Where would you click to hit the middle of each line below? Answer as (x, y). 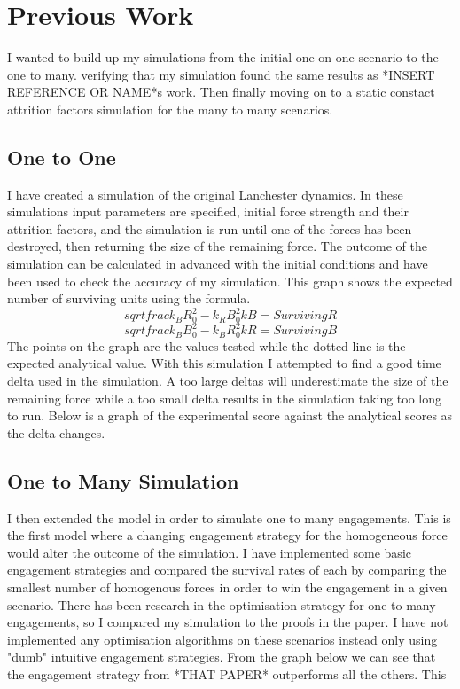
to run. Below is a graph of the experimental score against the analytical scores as (230, 415)
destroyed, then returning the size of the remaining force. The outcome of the (217, 246)
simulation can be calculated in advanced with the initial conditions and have (218, 264)
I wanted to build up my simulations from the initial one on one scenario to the (223, 57)
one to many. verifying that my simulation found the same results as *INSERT (221, 74)
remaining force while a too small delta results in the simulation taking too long (225, 398)
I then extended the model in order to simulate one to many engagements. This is (229, 517)
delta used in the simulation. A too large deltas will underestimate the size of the (228, 380)
